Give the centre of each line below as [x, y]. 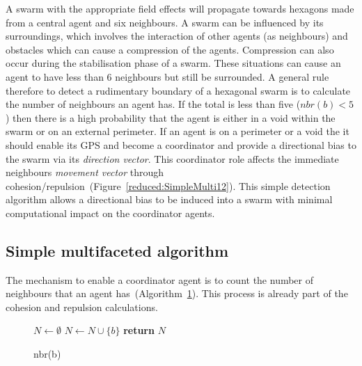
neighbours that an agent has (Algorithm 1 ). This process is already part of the [177, 293]
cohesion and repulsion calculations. [82, 307]
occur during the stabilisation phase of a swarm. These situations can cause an [173, 63]
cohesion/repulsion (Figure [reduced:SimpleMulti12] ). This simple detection [168, 185]
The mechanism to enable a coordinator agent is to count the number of [160, 279]
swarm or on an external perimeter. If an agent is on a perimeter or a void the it [178, 131]
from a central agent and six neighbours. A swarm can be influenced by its [165, 22]
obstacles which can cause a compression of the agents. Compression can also [170, 49]
